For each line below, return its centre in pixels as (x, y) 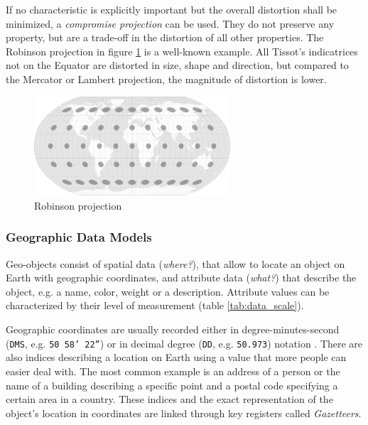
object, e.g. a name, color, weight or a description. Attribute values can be (168, 291)
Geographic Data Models (79, 237)
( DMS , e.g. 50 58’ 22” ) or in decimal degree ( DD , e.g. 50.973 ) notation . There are (184, 343)
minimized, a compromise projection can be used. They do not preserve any (170, 23)
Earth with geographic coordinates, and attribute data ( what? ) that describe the (181, 278)
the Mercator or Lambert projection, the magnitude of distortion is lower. (166, 79)
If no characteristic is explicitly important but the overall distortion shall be (172, 9)
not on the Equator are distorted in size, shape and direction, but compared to (177, 65)
